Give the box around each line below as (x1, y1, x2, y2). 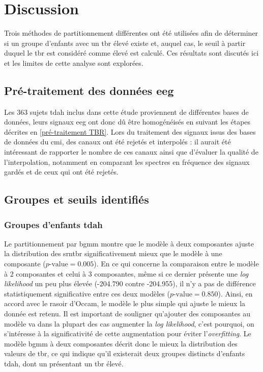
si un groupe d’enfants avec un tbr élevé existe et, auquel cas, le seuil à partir (4, 37, 246, 48)
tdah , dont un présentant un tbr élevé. (4, 358, 124, 368)
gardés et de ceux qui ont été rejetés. (4, 166, 119, 177)
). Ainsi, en (218, 288, 253, 299)
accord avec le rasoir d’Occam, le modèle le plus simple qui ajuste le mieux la (4, 298, 246, 309)
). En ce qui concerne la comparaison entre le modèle (94, 258, 259, 269)
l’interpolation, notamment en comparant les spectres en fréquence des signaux (4, 156, 250, 167)
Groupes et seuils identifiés (4, 191, 149, 207)
